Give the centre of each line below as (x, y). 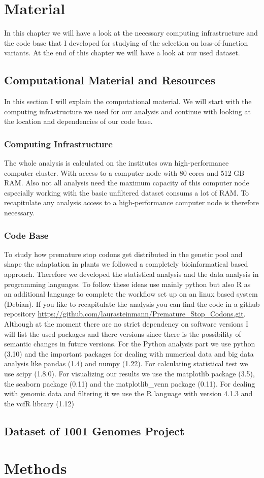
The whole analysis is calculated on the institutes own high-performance (117, 163)
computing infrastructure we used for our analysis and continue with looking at (127, 111)
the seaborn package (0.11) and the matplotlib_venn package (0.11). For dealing (130, 383)
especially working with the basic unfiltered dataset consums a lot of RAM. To (127, 192)
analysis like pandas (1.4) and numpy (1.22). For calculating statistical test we (126, 363)
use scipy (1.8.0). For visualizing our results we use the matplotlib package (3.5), (129, 374)
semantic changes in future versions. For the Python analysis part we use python (130, 344)
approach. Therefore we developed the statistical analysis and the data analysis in (131, 274)
